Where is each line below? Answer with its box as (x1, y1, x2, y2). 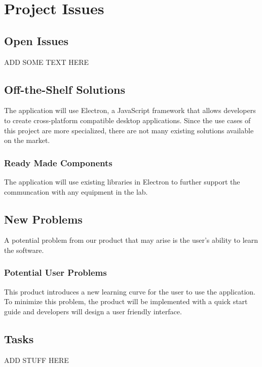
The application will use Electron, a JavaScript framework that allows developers (4, 105, 256, 116)
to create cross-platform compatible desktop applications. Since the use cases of (4, 115, 251, 125)
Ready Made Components (4, 156, 113, 169)
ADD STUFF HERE (4, 354, 69, 365)
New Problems (4, 211, 83, 227)
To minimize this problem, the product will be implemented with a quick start (4, 296, 248, 307)
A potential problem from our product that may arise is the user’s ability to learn (4, 235, 258, 245)
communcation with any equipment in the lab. (4, 186, 148, 197)
